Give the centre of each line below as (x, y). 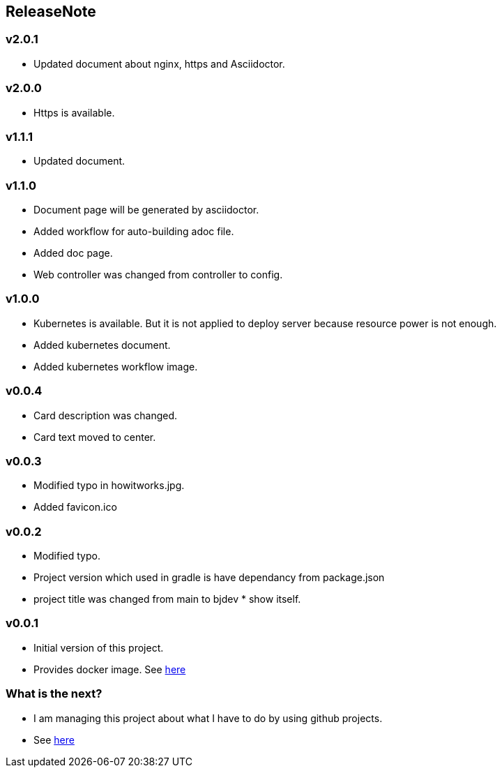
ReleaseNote (51, 12)
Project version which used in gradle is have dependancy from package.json (209, 578)
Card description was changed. (106, 415)
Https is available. (74, 112)
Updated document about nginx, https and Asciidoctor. (159, 63)
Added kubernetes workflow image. (116, 366)
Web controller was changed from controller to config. (158, 275)
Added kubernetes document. (102, 345)
